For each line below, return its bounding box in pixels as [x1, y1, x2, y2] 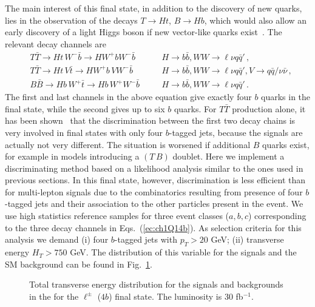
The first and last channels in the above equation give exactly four [5, 90, 252, 103]
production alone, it [232, 102, 306, 115]
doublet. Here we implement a [172, 150, 285, 163]
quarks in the [261, 90, 311, 103]
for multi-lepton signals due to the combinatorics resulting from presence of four [5, 185, 303, 198]
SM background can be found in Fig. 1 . [5, 257, 152, 270]
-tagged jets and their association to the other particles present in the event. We [5, 197, 303, 210]
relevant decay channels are [5, 37, 106, 50]
